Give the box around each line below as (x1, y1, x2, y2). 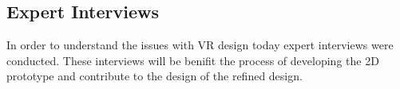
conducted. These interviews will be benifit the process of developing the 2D (6, 52, 379, 68)
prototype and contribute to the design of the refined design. (6, 68, 303, 84)
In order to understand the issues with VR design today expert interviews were (6, 37, 394, 53)
